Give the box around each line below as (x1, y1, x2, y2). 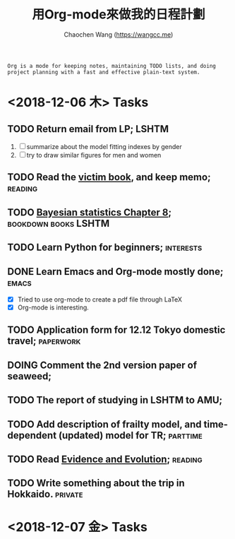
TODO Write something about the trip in (7, 478, 185, 490)
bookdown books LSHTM (7, 217, 110, 230)
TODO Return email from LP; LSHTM (7, 123, 169, 135)
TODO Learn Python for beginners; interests (7, 242, 203, 254)
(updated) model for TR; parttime (59, 429, 203, 442)
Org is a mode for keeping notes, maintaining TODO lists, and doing (7, 62, 217, 69)
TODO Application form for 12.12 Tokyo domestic (7, 324, 226, 336)
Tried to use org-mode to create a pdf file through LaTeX (17, 295, 182, 304)
